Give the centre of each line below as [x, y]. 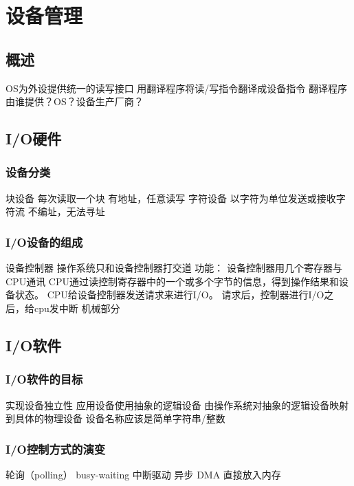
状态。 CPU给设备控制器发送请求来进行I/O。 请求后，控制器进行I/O [169, 295]
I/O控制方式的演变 [56, 449]
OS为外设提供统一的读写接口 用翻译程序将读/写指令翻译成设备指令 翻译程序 [176, 88]
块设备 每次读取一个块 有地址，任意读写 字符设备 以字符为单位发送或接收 [171, 198]
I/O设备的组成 [44, 242]
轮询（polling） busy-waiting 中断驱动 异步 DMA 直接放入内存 [143, 474]
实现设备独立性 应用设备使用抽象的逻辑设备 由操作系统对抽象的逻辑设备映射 [177, 405]
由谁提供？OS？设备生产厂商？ [75, 101]
